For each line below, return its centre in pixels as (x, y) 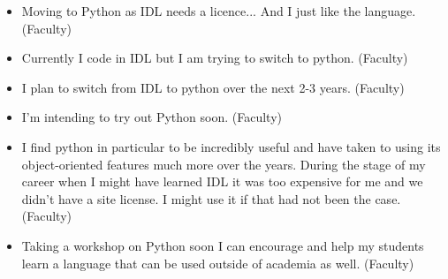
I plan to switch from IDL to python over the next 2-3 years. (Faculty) (213, 87)
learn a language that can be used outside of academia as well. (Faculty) (218, 263)
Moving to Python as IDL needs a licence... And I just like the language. (219, 11)
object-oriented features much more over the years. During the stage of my (224, 164)
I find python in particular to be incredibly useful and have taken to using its (231, 146)
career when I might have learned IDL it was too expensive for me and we (222, 181)
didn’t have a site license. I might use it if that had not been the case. (211, 198)
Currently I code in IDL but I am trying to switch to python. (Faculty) (215, 58)
